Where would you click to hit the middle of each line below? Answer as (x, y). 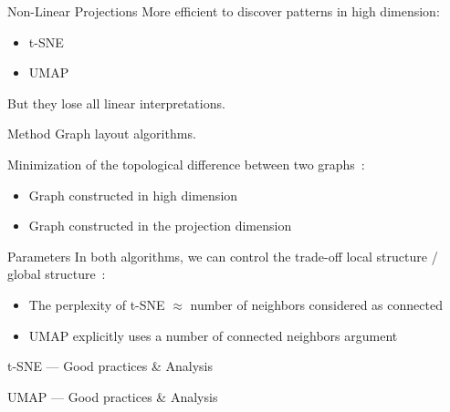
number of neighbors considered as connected (316, 304)
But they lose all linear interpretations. (116, 103)
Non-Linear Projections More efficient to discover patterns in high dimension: (224, 11)
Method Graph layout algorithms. (102, 134)
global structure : (57, 274)
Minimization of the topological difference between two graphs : (186, 164)
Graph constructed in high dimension (133, 195)
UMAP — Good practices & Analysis (113, 396)
